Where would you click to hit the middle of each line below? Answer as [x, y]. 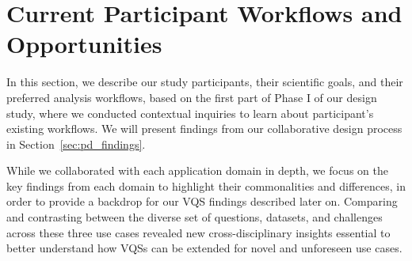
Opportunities [84, 44]
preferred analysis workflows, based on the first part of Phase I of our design [192, 97]
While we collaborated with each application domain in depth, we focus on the [197, 170]
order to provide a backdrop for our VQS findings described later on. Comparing [202, 201]
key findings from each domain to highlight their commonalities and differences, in [206, 185]
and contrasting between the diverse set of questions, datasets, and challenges [195, 217]
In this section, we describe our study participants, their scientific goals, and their [205, 82]
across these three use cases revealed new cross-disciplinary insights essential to [198, 232]
